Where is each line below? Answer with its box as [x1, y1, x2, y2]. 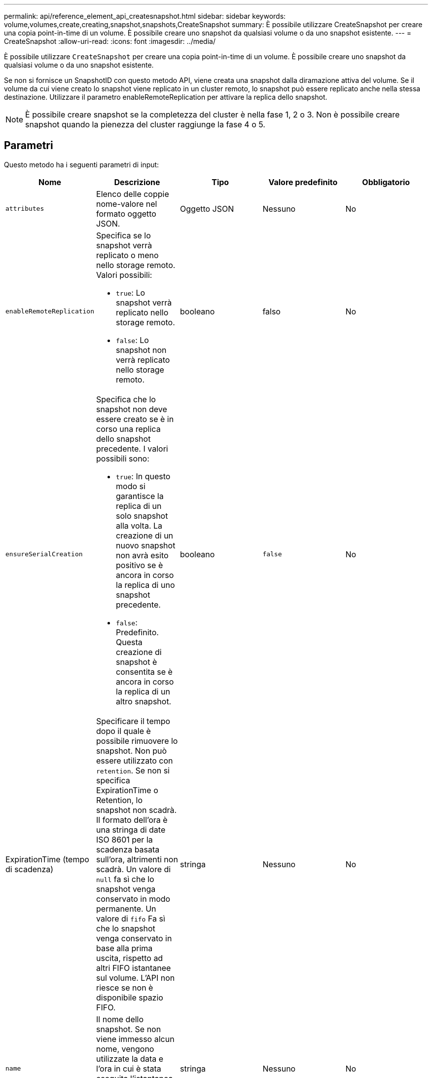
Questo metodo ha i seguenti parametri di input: [4, 160, 159, 169]
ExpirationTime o [96, 785, 158, 795]
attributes [5, 205, 44, 213]
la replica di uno [116, 579, 175, 590]
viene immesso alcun [96, 1034, 175, 1044]
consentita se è [116, 666, 173, 677]
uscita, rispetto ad [96, 953, 163, 963]
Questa [116, 637, 143, 647]
